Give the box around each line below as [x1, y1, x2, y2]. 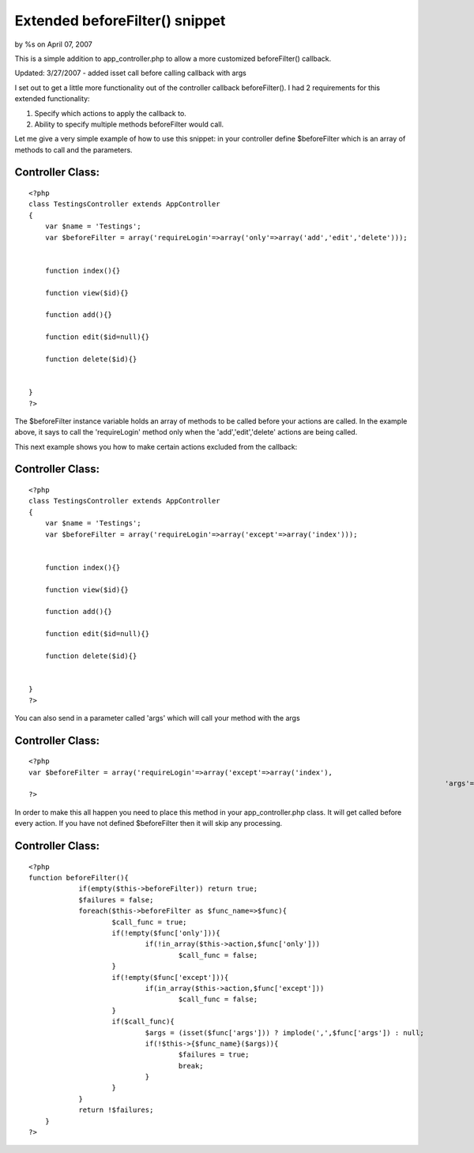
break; [178, 1061, 205, 1070]
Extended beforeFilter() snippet [14, 12, 226, 29]
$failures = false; [78, 895, 154, 904]
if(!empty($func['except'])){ [111, 973, 229, 982]
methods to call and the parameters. [14, 145, 134, 154]
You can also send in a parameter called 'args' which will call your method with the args [14, 713, 300, 722]
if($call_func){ [111, 1017, 175, 1027]
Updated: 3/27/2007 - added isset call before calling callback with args [14, 68, 246, 78]
